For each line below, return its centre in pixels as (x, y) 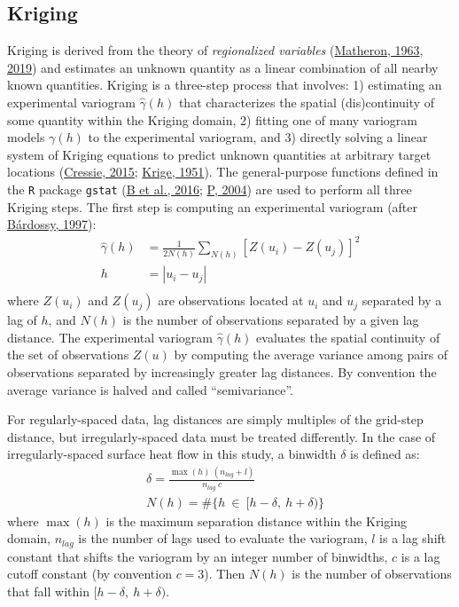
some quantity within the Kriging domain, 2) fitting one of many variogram (213, 119)
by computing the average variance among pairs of (311, 355)
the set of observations (68, 355)
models (26, 137)
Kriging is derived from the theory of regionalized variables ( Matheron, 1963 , (215, 50)
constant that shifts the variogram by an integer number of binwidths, (198, 556)
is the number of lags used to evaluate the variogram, (223, 538)
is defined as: (385, 454)
